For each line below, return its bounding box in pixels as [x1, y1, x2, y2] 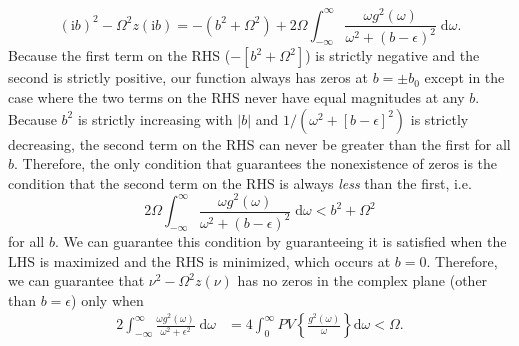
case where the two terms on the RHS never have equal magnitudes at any [8, 87, 465, 108]
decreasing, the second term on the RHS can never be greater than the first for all [8, 133, 511, 154]
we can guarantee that [8, 270, 145, 291]
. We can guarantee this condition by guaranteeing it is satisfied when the [54, 230, 507, 251]
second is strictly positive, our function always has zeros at [8, 67, 368, 88]
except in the [424, 67, 505, 88]
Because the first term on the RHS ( [8, 45, 231, 66]
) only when [71, 289, 144, 310]
